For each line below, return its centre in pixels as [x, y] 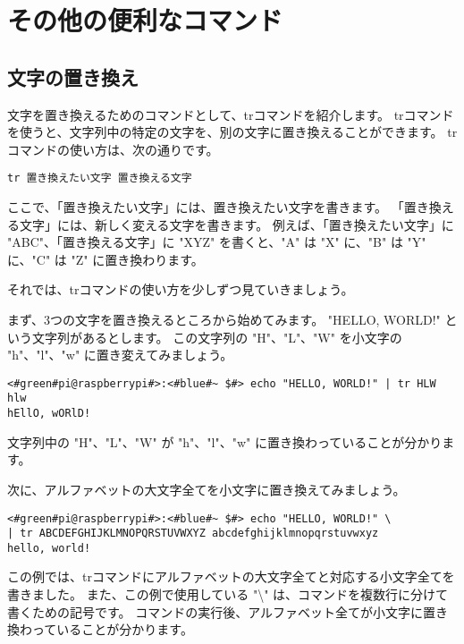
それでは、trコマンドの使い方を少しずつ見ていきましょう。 [181, 289]
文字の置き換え [73, 76]
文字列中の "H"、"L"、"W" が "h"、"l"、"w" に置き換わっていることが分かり [225, 441]
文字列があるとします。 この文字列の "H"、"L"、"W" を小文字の [217, 337]
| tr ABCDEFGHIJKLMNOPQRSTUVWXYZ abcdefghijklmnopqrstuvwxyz [193, 534]
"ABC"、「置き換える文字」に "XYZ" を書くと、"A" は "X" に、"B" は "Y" [217, 242]
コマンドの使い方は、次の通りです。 [113, 149]
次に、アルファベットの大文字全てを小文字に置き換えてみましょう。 [207, 489]
